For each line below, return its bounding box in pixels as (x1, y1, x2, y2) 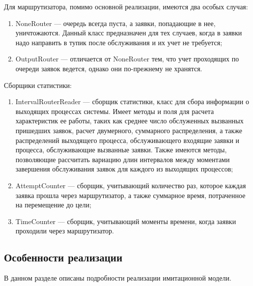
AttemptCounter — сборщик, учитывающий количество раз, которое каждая (15, 180, 246, 190)
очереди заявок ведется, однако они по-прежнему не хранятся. (15, 63, 202, 73)
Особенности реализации (4, 250, 122, 265)
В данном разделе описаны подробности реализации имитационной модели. (4, 273, 231, 283)
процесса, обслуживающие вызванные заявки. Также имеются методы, (15, 144, 227, 155)
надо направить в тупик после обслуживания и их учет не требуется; (15, 37, 223, 47)
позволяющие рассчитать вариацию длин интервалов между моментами (15, 154, 230, 164)
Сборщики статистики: (4, 80, 72, 90)
